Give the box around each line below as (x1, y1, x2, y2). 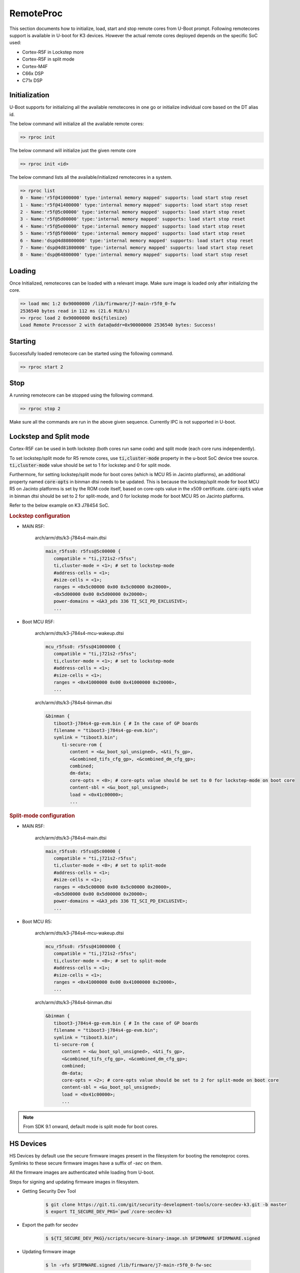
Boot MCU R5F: (22, 619, 55, 625)
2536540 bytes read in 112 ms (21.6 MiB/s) (20, 308, 131, 314)
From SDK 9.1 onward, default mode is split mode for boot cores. (23, 1123, 159, 1130)
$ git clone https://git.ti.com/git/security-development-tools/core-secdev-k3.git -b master (45, 1202, 287, 1207)
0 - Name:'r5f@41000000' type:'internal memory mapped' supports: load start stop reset (20, 195, 249, 201)
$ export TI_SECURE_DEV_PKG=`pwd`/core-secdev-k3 (45, 1209, 172, 1214)
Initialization (9, 91, 50, 99)
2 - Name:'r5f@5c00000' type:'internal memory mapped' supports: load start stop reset (20, 209, 246, 215)
